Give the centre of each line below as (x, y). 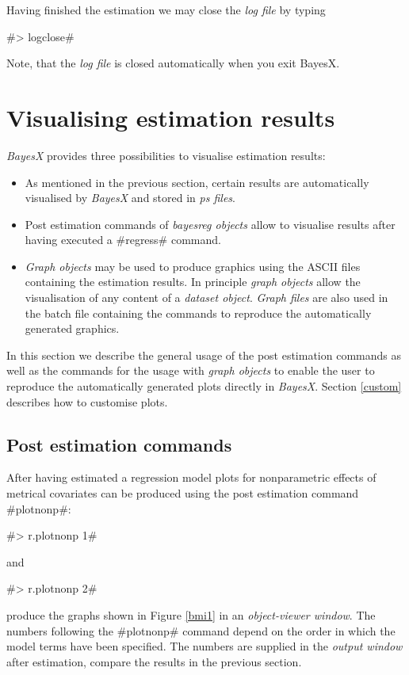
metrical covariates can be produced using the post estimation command (183, 493)
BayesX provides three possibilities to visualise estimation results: (166, 155)
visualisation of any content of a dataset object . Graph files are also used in (206, 297)
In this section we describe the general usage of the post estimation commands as (204, 355)
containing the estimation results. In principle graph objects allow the (193, 282)
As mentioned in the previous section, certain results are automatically (197, 182)
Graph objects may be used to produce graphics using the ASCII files (193, 266)
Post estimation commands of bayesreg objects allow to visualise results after (210, 224)
